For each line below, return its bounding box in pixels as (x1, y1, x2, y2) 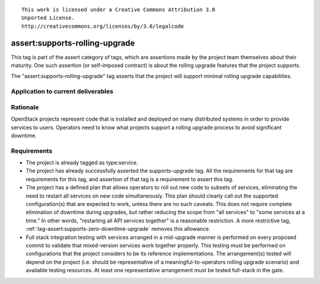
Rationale (11, 103, 39, 111)
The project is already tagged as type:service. (25, 159, 139, 166)
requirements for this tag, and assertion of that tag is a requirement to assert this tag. (25, 175, 234, 183)
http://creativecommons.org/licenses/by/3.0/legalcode (21, 22, 184, 30)
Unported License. (21, 15, 75, 21)
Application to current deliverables (11, 88, 114, 96)
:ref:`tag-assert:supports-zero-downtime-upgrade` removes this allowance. (25, 225, 210, 233)
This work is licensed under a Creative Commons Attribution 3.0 (21, 7, 216, 13)
